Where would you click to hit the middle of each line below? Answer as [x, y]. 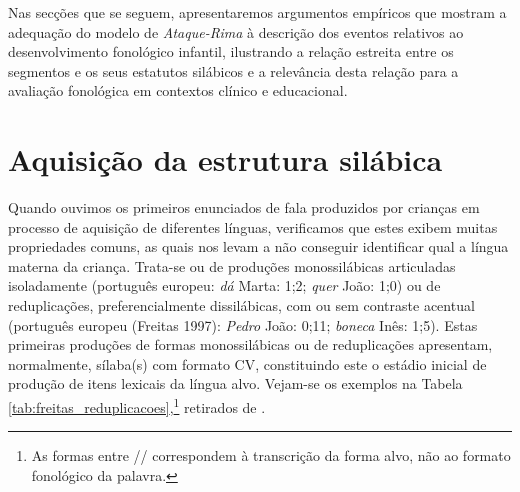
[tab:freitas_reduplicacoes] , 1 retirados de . [137, 405]
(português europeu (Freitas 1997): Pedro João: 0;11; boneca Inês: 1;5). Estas [243, 324]
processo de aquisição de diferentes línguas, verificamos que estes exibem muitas [253, 226]
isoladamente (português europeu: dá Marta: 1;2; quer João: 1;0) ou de [224, 285]
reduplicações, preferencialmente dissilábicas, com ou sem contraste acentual [241, 305]
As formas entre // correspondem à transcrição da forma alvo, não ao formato [271, 455]
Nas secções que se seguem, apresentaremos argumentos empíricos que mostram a [257, 12]
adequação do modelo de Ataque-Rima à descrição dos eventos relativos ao [236, 31]
